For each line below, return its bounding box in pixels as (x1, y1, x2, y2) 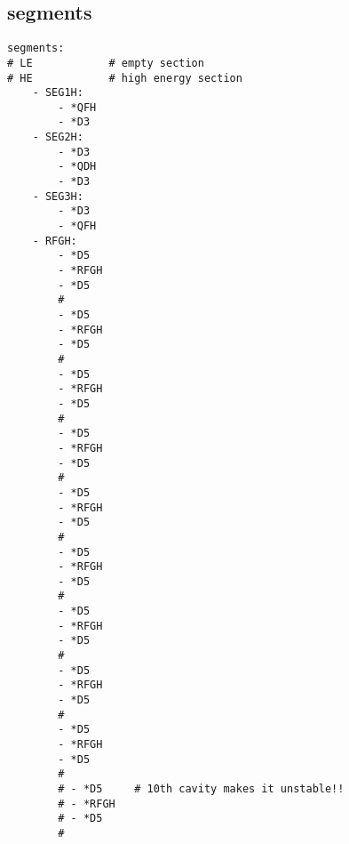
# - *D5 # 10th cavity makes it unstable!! (58, 783, 345, 796)
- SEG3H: (32, 189, 83, 203)
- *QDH (58, 160, 97, 173)
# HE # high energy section (7, 71, 242, 84)
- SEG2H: (32, 131, 83, 144)
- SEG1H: (32, 86, 83, 100)
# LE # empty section (7, 56, 204, 69)
